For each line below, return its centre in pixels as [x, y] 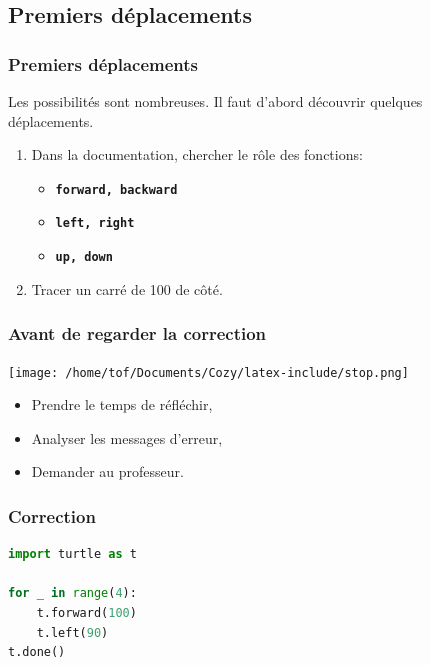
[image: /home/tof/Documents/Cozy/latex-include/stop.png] [208, 372]
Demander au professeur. [107, 471]
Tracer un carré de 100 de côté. [127, 288]
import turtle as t [72, 554]
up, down [84, 257]
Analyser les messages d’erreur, [127, 437]
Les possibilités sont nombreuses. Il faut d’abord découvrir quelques [215, 101]
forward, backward [116, 189]
